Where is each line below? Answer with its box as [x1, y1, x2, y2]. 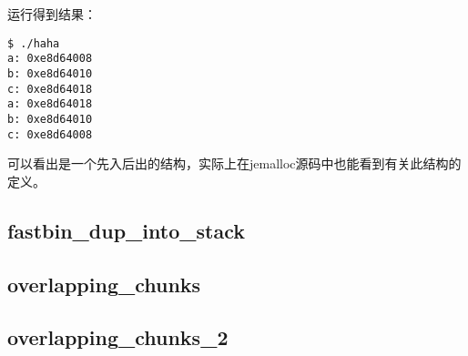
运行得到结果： [7, 5, 97, 23]
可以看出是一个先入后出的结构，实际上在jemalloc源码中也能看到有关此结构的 [7, 154, 462, 173]
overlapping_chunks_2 [7, 323, 229, 351]
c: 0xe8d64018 [7, 82, 93, 96]
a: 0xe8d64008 [7, 52, 93, 66]
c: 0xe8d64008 [7, 127, 93, 141]
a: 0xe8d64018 [7, 97, 93, 111]
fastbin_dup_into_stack [7, 216, 245, 244]
